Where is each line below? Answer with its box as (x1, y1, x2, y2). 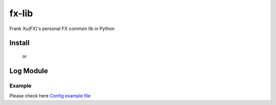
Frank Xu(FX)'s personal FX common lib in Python (9, 25, 115, 32)
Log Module (9, 66, 48, 75)
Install (9, 39, 30, 47)
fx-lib (9, 8, 33, 19)
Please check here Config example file (9, 93, 91, 99)
